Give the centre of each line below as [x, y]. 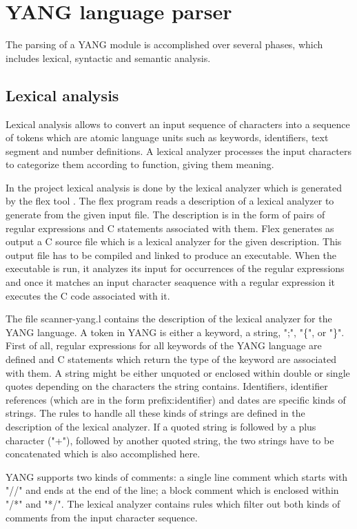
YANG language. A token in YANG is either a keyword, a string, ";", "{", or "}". [175, 332]
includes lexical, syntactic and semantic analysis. [108, 58]
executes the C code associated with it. [88, 295]
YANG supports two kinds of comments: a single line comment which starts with [177, 476]
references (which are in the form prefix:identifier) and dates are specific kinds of [176, 399]
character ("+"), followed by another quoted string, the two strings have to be [170, 440]
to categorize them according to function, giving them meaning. [140, 164]
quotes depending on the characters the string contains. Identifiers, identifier [167, 386]
